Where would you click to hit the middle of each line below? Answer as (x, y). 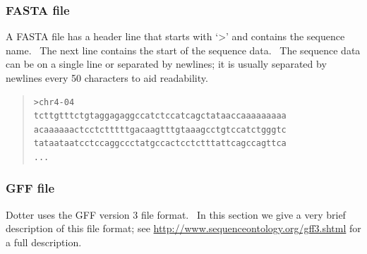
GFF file (30, 188)
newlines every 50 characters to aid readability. (107, 78)
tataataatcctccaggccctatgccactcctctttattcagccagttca (160, 144)
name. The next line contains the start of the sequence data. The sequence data (183, 50)
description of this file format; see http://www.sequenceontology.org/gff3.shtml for (183, 228)
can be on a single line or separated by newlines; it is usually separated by (166, 64)
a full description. (44, 242)
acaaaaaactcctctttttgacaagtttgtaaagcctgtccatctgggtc (160, 129)
